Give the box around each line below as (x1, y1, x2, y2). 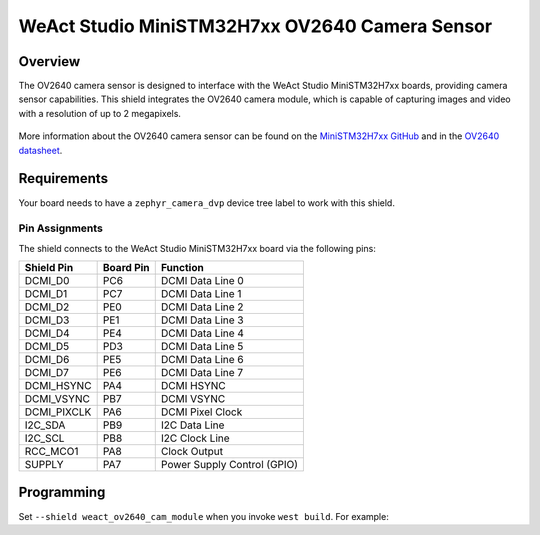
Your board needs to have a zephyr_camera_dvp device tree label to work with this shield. (18, 196, 395, 209)
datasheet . (18, 144, 63, 156)
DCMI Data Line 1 (160, 287, 242, 301)
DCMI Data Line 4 (160, 326, 245, 340)
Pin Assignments (18, 221, 104, 235)
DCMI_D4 (24, 326, 70, 340)
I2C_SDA (24, 418, 66, 432)
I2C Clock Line (160, 431, 230, 445)
